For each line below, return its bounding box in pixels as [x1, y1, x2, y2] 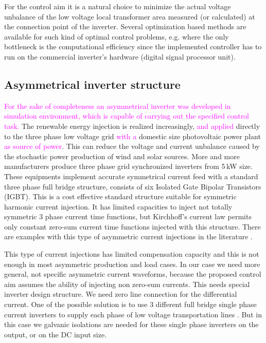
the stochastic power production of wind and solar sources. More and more [4, 150, 240, 161]
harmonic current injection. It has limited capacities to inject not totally [4, 201, 233, 212]
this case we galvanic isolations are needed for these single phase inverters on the [4, 319, 259, 330]
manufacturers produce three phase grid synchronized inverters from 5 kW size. [4, 161, 253, 171]
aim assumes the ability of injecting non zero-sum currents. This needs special [4, 278, 250, 289]
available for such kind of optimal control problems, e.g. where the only [4, 31, 229, 42]
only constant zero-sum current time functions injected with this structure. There [4, 221, 261, 232]
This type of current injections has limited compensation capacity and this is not [4, 249, 259, 259]
